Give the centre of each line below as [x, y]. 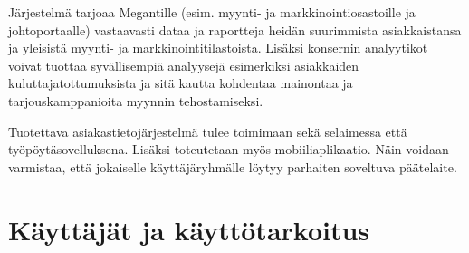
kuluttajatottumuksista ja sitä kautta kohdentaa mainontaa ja [181, 83]
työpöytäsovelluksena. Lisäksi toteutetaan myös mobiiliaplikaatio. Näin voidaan [229, 149]
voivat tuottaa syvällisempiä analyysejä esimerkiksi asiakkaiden [184, 65]
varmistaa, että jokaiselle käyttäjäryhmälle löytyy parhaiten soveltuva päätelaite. [233, 166]
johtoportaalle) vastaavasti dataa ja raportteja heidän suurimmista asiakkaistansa [235, 29]
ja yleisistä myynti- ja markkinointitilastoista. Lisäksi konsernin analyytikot [218, 48]
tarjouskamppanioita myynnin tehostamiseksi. [136, 100]
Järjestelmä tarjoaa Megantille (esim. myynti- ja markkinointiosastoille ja [212, 12]
